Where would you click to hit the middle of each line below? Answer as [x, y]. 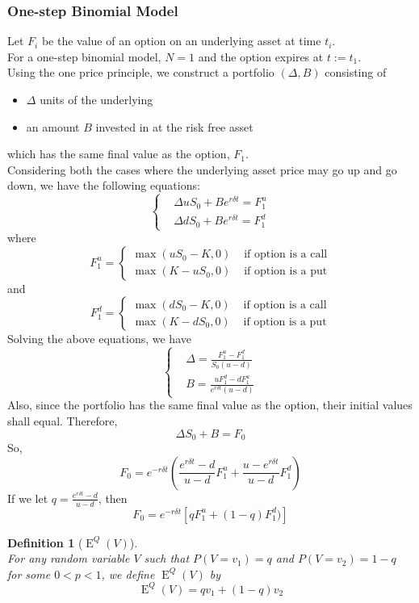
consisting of [356, 72]
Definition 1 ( [45, 542]
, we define [128, 574]
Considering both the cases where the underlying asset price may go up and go [202, 169]
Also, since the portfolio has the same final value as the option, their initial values [210, 405]
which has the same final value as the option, [119, 154]
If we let [28, 498]
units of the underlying [96, 99]
